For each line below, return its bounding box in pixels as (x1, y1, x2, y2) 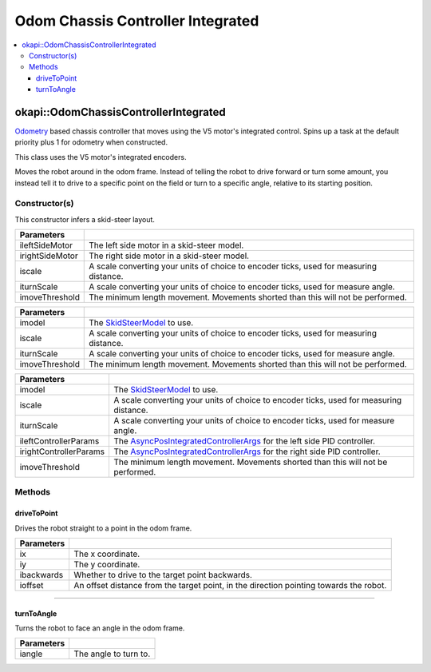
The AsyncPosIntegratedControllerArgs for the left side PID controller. (113, 435, 375, 447)
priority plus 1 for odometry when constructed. (14, 137, 168, 147)
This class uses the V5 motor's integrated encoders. (14, 152, 187, 161)
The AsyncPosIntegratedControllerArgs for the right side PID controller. (113, 446, 381, 457)
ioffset (19, 580, 44, 591)
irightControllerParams (19, 446, 105, 457)
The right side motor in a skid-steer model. (89, 250, 250, 261)
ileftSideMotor (19, 240, 73, 251)
